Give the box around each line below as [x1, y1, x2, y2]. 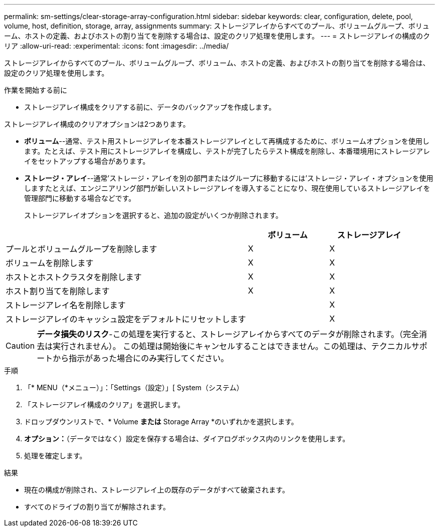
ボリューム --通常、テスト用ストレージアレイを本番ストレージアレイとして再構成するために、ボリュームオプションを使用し [24, 137, 429, 145]
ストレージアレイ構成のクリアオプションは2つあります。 [4, 120, 190, 128]
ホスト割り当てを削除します [6, 286, 110, 296]
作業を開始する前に [4, 86, 67, 94]
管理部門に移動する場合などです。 [24, 194, 136, 202]
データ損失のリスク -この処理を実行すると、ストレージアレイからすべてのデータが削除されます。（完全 [37, 329, 419, 339]
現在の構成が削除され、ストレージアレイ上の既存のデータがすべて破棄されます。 [24, 485, 289, 494]
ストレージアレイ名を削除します [6, 300, 126, 310]
